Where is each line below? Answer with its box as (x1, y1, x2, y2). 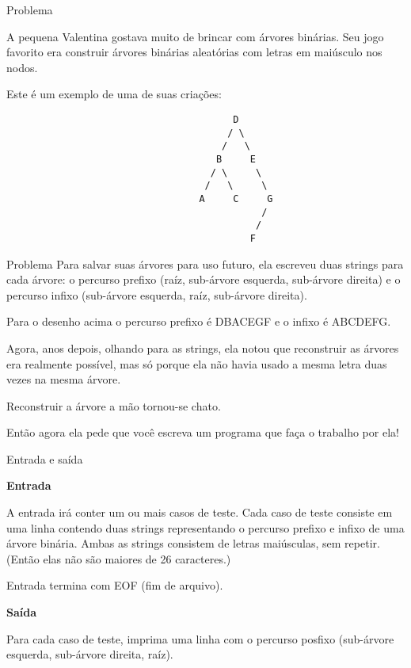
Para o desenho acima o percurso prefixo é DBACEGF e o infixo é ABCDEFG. (6, 313, 391, 330)
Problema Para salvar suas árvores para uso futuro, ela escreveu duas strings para (6, 255, 404, 272)
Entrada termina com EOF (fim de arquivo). (6, 577, 223, 594)
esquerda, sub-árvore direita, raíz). (6, 646, 173, 662)
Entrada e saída (6, 450, 83, 467)
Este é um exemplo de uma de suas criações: (6, 86, 222, 102)
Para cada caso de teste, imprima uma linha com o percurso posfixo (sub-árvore (6, 630, 394, 647)
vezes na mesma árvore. (6, 371, 121, 387)
